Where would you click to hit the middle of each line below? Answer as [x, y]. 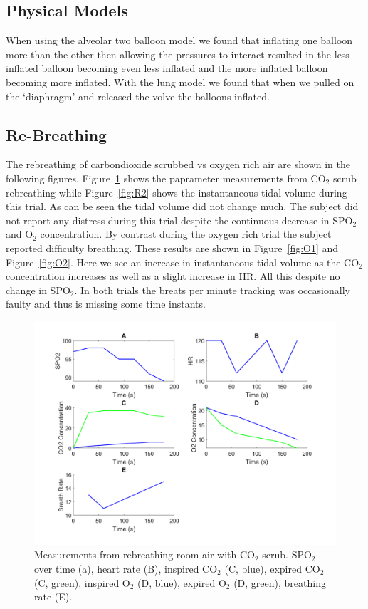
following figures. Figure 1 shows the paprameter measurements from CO [166, 178]
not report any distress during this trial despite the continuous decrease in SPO [179, 220]
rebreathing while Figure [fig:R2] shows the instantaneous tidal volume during [177, 192]
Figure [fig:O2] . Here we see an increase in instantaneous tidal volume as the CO [183, 262]
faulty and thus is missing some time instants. [106, 304]
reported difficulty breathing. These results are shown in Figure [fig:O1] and [172, 248]
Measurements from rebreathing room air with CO [144, 555]
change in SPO [38, 290]
